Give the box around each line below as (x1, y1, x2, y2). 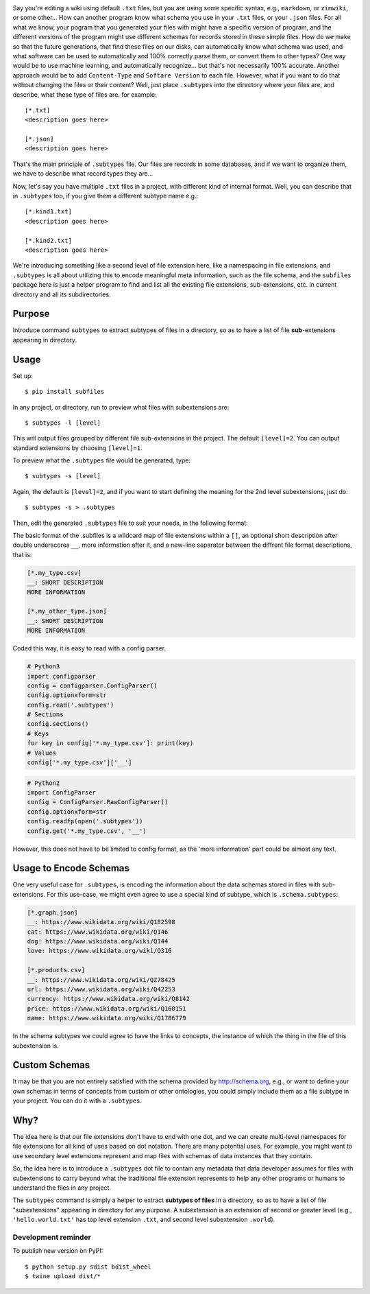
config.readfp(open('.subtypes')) (27, 817, 143, 825)
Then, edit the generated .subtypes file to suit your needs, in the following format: (12, 519, 248, 527)
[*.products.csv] (27, 966, 86, 974)
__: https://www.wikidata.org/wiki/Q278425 (27, 976, 176, 984)
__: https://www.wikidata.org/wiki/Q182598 (27, 918, 176, 926)
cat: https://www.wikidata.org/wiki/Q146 (27, 928, 169, 936)
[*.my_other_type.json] (27, 607, 108, 615)
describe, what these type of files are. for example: (12, 90, 157, 99)
